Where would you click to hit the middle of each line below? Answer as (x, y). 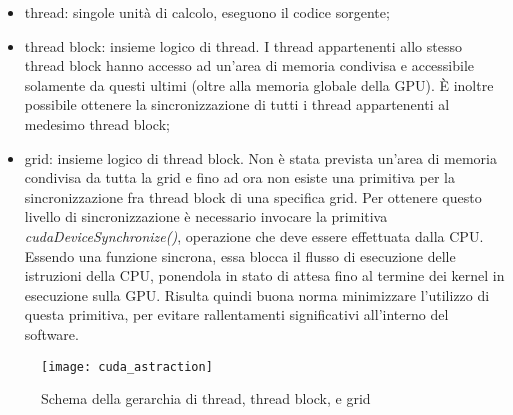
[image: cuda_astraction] (127, 366)
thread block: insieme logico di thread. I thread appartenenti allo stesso (243, 45)
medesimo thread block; (97, 123)
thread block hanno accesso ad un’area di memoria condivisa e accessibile (249, 65)
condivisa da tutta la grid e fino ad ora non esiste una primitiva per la (239, 177)
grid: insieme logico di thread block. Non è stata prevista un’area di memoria (260, 157)
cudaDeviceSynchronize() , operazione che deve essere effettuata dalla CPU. (254, 235)
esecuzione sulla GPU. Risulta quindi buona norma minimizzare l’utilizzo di (257, 294)
